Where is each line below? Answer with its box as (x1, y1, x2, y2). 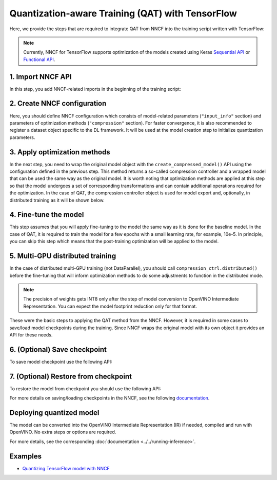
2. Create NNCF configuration (9, 99, 107, 108)
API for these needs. (9, 331, 53, 338)
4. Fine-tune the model (9, 210, 84, 219)
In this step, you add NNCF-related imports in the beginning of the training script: (9, 86, 182, 92)
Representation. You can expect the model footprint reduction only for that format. (23, 303, 197, 309)
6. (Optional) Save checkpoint (9, 345, 107, 354)
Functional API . (23, 56, 55, 63)
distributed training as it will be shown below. (9, 197, 105, 203)
